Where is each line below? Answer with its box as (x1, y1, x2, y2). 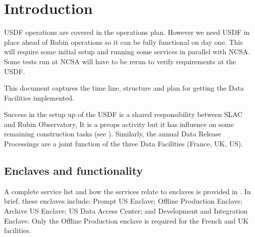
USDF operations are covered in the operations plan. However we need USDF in (4, 27, 250, 37)
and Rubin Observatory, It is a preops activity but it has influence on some (4, 118, 234, 129)
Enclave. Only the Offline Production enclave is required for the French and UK (4, 215, 249, 226)
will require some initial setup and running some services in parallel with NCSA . (4, 46, 250, 57)
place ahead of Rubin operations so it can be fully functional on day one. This (4, 36, 243, 47)
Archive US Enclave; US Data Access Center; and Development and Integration (4, 206, 248, 216)
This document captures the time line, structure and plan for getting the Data (4, 83, 244, 93)
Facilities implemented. (4, 92, 74, 103)
